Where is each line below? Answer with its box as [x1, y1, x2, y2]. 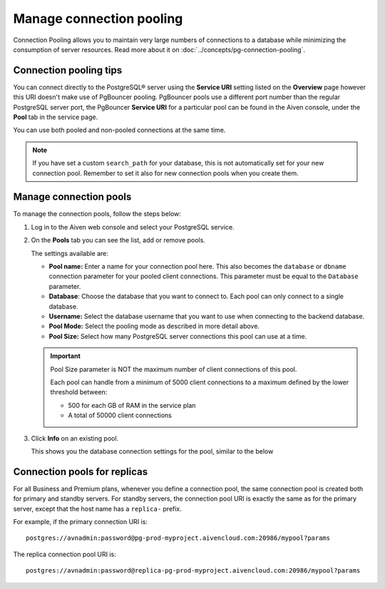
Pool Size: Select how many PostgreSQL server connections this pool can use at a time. [48, 332, 307, 340]
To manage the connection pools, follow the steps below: [13, 210, 182, 218]
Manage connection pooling [13, 11, 183, 26]
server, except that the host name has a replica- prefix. [13, 504, 182, 513]
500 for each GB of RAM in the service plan [68, 401, 196, 409]
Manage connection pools [13, 191, 132, 203]
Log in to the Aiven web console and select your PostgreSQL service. [31, 222, 235, 231]
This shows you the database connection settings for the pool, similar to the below [31, 446, 274, 456]
